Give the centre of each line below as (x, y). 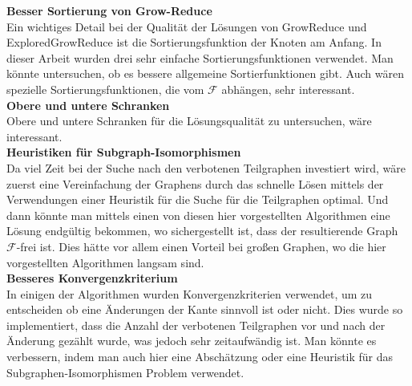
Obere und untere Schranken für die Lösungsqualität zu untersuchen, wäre (189, 121)
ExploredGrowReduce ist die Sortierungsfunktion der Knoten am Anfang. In (194, 42)
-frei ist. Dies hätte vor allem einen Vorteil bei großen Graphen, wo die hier (201, 246)
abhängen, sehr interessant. (288, 89)
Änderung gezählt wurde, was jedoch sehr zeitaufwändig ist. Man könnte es (192, 341)
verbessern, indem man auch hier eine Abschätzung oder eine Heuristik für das (200, 357)
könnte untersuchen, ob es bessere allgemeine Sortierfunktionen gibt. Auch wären (205, 73)
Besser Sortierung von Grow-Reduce (109, 10)
